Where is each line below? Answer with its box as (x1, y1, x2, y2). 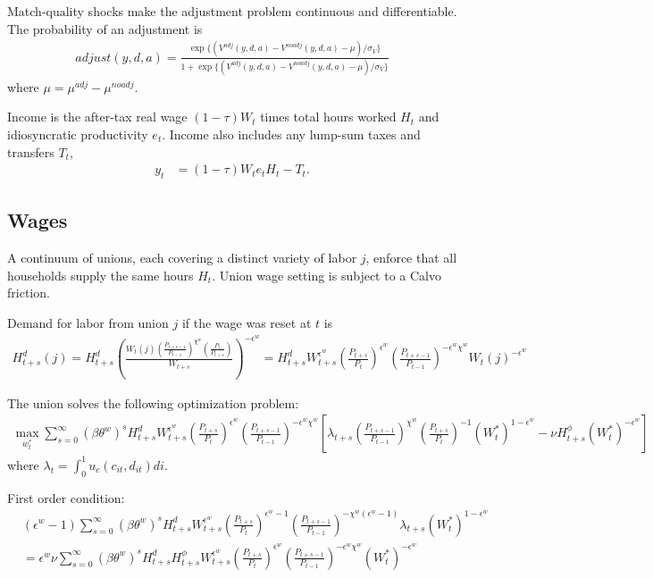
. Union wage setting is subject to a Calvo (212, 265, 441, 284)
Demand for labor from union (7, 314, 169, 332)
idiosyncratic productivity (7, 125, 148, 144)
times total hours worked (260, 107, 397, 126)
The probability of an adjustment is (7, 19, 203, 38)
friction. (7, 283, 50, 302)
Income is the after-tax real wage (7, 107, 188, 126)
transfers (7, 142, 54, 161)
